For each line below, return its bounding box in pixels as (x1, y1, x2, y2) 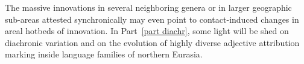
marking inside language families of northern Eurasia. (5, 48, 203, 60)
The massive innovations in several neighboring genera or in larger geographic (5, 1, 292, 13)
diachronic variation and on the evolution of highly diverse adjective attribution (5, 36, 300, 48)
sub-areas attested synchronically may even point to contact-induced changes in (5, 13, 299, 25)
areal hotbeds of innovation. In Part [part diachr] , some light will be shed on (5, 25, 289, 37)
